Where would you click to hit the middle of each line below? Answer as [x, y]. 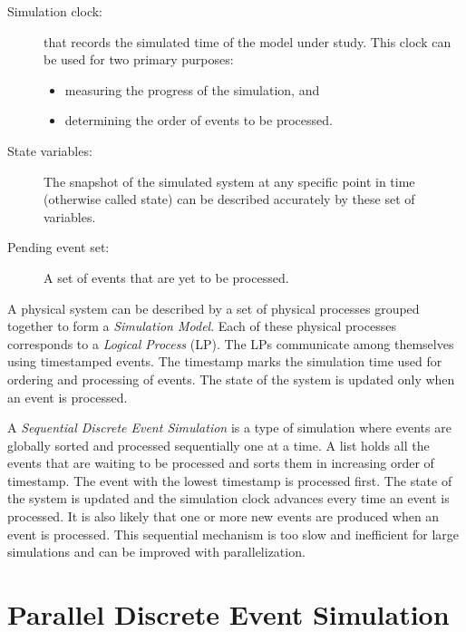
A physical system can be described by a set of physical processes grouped [214, 308]
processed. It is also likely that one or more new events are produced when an [223, 516]
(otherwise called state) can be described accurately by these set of [229, 199]
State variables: [50, 150]
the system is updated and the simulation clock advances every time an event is [228, 498]
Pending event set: [58, 247]
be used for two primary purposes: [139, 59]
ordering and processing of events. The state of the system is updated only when [231, 379]
